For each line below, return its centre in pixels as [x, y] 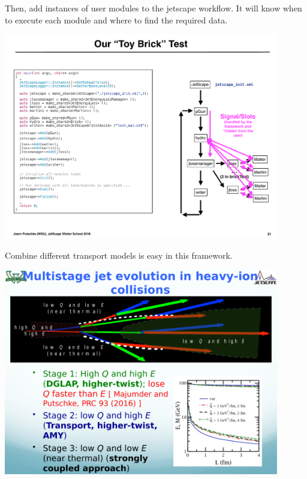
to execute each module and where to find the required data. [116, 20]
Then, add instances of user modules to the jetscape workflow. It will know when [153, 8]
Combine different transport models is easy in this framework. [119, 255]
